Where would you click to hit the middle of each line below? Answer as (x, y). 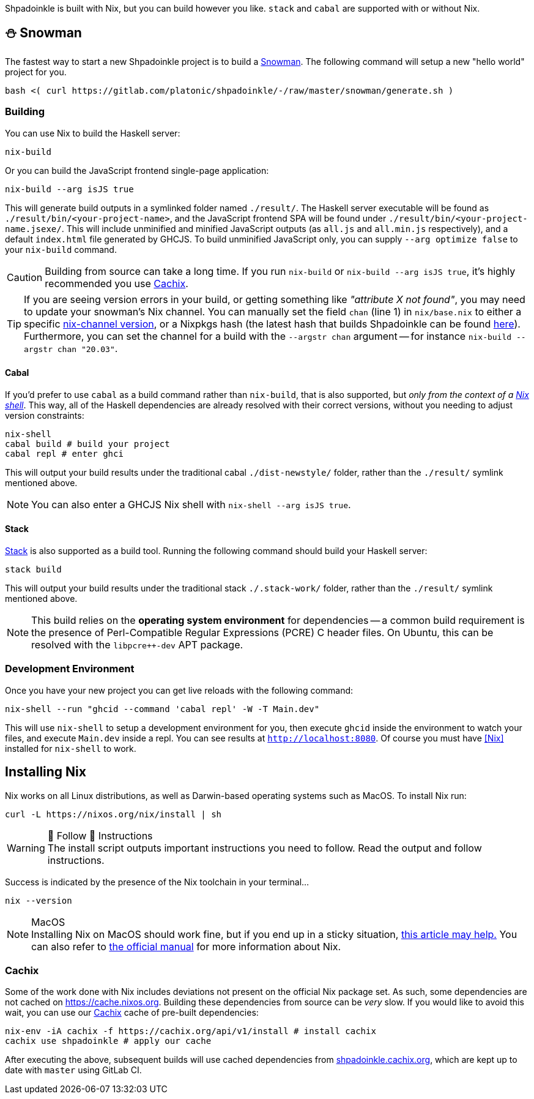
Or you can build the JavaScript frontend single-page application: (137, 170)
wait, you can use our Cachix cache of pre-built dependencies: (132, 1013)
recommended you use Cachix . (117, 283)
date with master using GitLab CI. (73, 1070)
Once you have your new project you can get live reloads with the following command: (179, 690)
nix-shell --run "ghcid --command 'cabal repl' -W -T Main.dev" (162, 709)
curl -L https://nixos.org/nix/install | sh (113, 814)
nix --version (39, 900)
